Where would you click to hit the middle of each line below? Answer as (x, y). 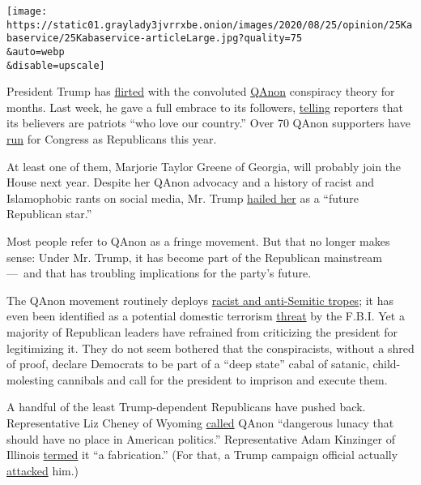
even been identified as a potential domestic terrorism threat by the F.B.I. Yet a (206, 316)
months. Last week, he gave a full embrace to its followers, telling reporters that (205, 107)
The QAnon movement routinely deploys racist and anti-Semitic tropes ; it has (200, 300)
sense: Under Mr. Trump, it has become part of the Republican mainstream (194, 257)
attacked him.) (43, 470)
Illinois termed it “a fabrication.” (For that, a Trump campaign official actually (202, 455)
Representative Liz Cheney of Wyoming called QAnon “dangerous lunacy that (200, 422)
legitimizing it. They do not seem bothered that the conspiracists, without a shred (210, 348)
